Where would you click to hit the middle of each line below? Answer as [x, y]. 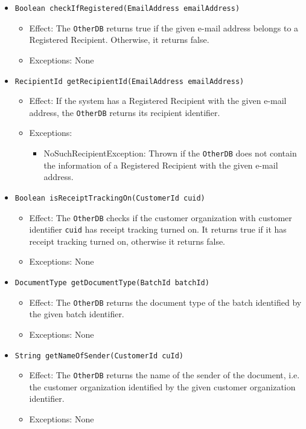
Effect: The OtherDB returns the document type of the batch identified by [165, 302]
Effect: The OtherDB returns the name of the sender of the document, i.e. [164, 375]
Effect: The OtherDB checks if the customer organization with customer [161, 217]
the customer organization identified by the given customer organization [162, 386]
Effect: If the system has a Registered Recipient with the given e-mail [158, 101]
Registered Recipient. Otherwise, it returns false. [119, 40]
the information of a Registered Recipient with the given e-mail [161, 165]
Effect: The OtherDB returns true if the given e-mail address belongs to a [164, 27]
